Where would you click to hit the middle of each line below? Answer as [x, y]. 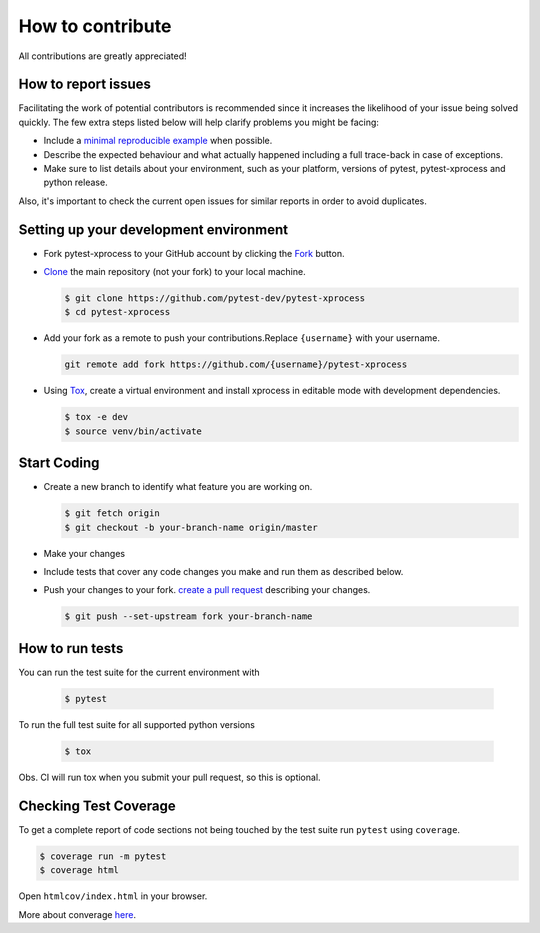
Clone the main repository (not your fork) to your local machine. [174, 272]
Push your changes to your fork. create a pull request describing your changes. [207, 590]
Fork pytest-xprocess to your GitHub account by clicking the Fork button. [194, 253]
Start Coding [59, 463]
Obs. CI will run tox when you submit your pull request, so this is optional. [169, 777]
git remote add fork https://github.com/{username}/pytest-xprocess [236, 364]
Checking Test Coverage [97, 805]
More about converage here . [77, 914]
